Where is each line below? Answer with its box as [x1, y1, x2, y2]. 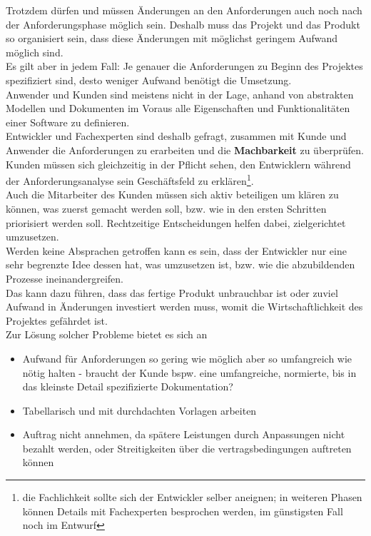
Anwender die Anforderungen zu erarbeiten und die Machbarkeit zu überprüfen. [6, 142, 365, 157]
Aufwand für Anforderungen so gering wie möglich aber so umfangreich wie [22, 350, 352, 365]
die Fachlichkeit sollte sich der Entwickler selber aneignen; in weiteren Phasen [22, 490, 362, 505]
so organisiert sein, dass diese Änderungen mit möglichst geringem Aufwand [6, 31, 338, 46]
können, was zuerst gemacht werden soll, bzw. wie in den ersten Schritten [6, 201, 327, 216]
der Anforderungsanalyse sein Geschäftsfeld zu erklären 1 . [6, 171, 254, 188]
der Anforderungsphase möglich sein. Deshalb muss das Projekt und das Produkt [6, 16, 360, 31]
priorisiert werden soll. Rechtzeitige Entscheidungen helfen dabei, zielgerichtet [6, 215, 346, 230]
